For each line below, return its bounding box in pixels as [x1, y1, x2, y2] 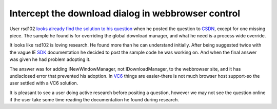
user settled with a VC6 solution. [9, 80, 78, 86]
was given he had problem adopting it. [9, 56, 91, 62]
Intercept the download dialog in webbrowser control [9, 8, 241, 19]
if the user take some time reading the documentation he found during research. [9, 97, 180, 103]
